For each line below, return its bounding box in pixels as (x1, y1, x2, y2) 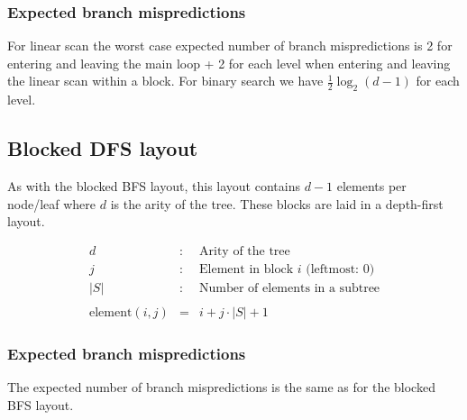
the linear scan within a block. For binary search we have (7, 71, 324, 90)
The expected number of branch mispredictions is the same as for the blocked (7, 378, 435, 397)
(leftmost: (306, 262, 360, 276)
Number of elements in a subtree (199, 281, 380, 295)
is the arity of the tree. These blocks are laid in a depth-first (110, 194, 444, 213)
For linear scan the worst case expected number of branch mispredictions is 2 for (7, 36, 453, 55)
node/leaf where (7, 194, 96, 213)
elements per (336, 177, 407, 195)
